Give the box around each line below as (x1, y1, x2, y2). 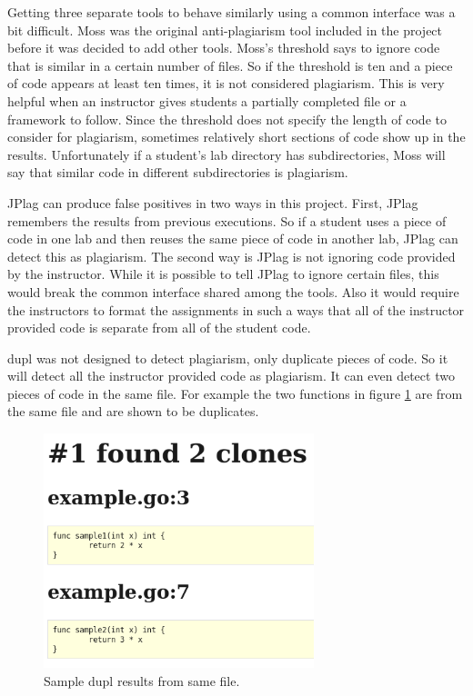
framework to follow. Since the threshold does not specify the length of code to (7, 109, 447, 128)
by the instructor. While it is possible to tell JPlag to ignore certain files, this (7, 264, 439, 283)
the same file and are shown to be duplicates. (7, 402, 259, 421)
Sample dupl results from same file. (44, 671, 240, 690)
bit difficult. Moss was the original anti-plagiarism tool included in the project (7, 20, 443, 39)
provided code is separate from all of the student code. (7, 318, 311, 337)
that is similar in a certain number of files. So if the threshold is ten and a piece (7, 55, 453, 75)
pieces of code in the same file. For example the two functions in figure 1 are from (7, 383, 463, 403)
